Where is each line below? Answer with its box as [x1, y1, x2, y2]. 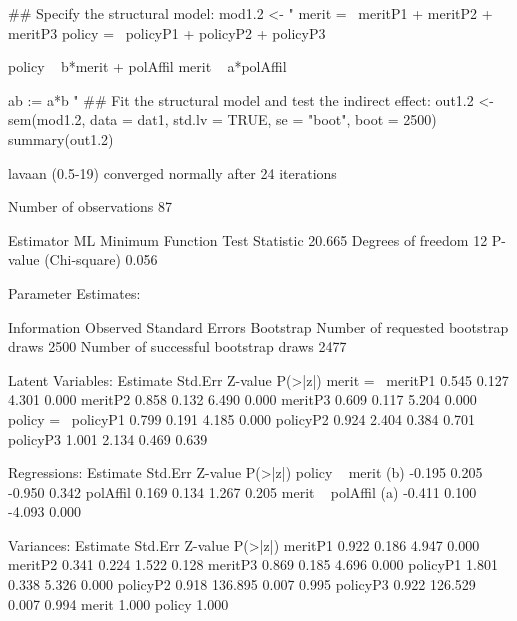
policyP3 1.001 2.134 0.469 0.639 [8, 428, 208, 449]
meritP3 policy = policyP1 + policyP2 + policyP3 [8, 22, 326, 43]
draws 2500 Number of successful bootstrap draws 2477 [8, 336, 347, 357]
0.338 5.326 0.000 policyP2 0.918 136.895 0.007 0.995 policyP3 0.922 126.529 [8, 574, 476, 595]
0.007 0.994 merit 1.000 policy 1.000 [8, 593, 229, 614]
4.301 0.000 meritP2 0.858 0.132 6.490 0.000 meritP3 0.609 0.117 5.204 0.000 [8, 389, 477, 410]
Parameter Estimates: [8, 282, 141, 303]
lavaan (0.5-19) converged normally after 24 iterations [8, 162, 337, 183]
